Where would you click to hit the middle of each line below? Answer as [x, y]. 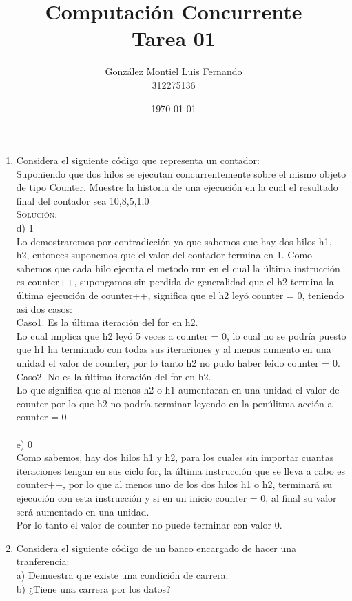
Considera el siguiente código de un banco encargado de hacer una [156, 548]
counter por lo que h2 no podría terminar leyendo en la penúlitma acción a [174, 403]
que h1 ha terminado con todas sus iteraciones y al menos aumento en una [174, 349]
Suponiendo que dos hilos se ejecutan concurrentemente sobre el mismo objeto [181, 173]
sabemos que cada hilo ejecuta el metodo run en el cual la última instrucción [178, 268]
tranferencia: [43, 561]
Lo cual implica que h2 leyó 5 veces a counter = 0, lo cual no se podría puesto [181, 335]
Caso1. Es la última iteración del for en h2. [107, 322]
